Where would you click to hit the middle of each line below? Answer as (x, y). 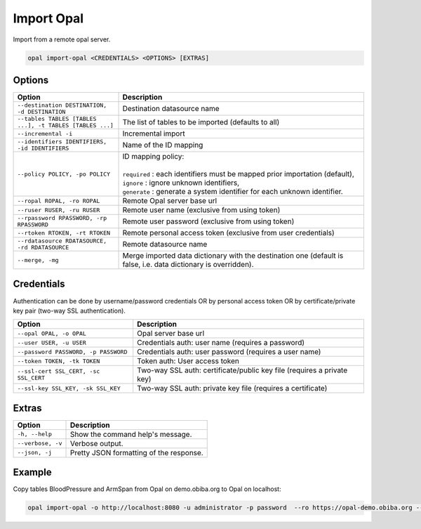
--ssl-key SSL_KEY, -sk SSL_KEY (69, 388)
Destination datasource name (171, 109)
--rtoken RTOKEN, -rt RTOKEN (64, 233)
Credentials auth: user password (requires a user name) (229, 352)
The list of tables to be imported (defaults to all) (201, 122)
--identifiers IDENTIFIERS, (62, 142)
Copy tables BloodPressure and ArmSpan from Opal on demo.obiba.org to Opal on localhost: (147, 489)
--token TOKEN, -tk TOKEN (59, 361)
